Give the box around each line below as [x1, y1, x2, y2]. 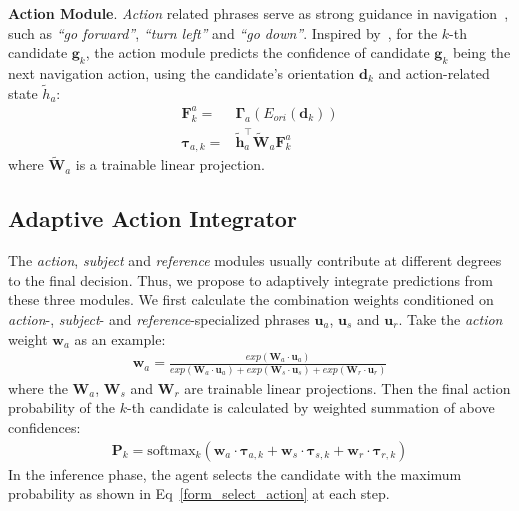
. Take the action [398, 308, 503, 329]
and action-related [378, 62, 490, 83]
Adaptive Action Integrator [8, 203, 297, 234]
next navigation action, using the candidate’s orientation [8, 62, 355, 83]
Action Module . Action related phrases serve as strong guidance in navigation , [8, 3, 509, 23]
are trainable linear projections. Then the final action [184, 377, 511, 398]
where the [8, 377, 68, 398]
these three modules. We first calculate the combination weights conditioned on [8, 289, 494, 310]
